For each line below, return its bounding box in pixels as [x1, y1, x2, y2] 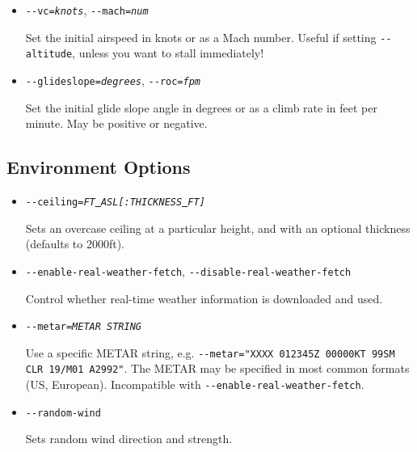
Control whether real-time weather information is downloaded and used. [25, 289, 383, 306]
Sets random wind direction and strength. [25, 430, 233, 447]
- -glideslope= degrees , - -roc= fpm [25, 71, 201, 88]
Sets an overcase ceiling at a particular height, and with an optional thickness [25, 219, 411, 236]
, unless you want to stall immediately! [72, 44, 264, 61]
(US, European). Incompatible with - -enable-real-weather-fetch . [25, 376, 364, 393]
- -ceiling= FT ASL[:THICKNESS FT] [25, 196, 205, 209]
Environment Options [6, 154, 191, 180]
